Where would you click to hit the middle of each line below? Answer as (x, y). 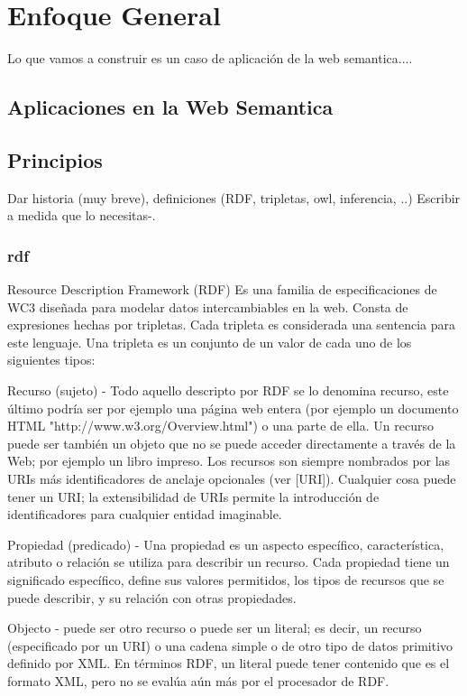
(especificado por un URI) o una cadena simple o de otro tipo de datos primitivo (230, 645)
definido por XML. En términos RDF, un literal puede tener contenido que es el (229, 663)
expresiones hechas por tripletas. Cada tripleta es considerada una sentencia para (231, 325)
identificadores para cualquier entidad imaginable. (145, 514)
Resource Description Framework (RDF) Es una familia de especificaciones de (222, 289)
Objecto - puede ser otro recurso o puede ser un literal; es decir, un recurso (215, 628)
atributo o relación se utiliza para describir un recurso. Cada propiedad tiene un (229, 562)
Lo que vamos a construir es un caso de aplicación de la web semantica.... (210, 58)
